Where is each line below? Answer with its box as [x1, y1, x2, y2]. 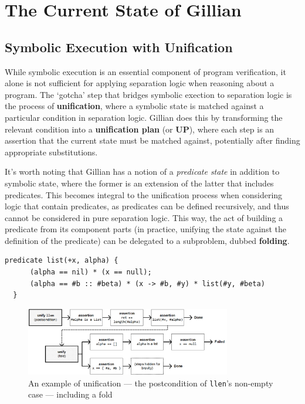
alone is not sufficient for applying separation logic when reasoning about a [5, 77, 274, 89]
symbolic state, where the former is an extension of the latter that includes [5, 176, 274, 189]
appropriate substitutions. [5, 145, 98, 158]
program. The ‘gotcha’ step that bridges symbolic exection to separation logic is [5, 88, 292, 100]
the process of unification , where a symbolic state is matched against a [5, 100, 264, 112]
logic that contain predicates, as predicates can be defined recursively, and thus [5, 200, 289, 212]
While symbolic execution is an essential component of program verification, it [5, 65, 286, 77]
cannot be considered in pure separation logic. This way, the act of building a [5, 211, 283, 223]
